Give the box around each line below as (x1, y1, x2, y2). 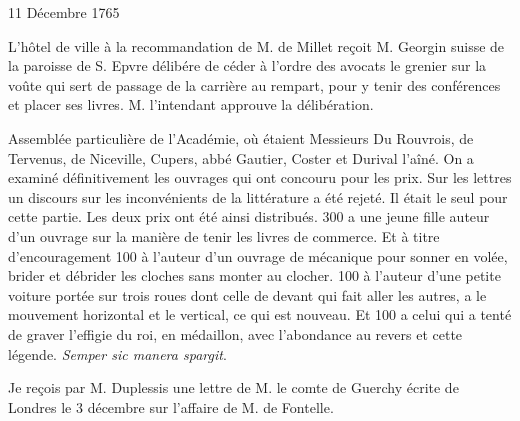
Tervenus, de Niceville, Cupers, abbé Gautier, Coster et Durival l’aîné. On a (8, 147, 474, 168)
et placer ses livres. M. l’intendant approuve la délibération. (8, 94, 374, 115)
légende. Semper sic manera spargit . (8, 343, 227, 364)
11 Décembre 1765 (8, 2, 120, 22)
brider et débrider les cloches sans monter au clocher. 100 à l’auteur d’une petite (8, 265, 501, 286)
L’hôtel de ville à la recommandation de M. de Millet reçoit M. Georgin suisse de (8, 35, 505, 56)
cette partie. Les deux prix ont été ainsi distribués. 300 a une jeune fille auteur (8, 206, 490, 227)
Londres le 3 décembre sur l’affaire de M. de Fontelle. (8, 396, 334, 417)
